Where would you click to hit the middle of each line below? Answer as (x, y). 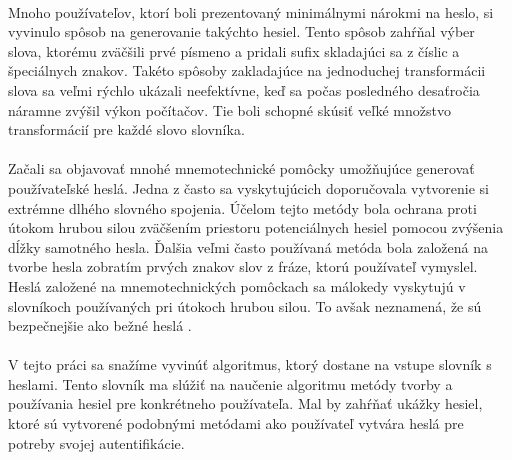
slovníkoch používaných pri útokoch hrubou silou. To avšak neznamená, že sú (245, 305)
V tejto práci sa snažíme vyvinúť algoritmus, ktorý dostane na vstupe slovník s (250, 364)
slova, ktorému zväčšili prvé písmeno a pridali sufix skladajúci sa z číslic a (234, 50)
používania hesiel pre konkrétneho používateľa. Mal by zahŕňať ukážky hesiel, (245, 403)
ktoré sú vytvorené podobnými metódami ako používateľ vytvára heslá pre (236, 423)
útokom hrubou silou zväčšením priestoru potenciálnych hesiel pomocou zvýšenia (256, 227)
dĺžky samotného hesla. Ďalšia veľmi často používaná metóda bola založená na (248, 246)
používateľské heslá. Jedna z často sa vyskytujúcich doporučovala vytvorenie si (248, 187)
